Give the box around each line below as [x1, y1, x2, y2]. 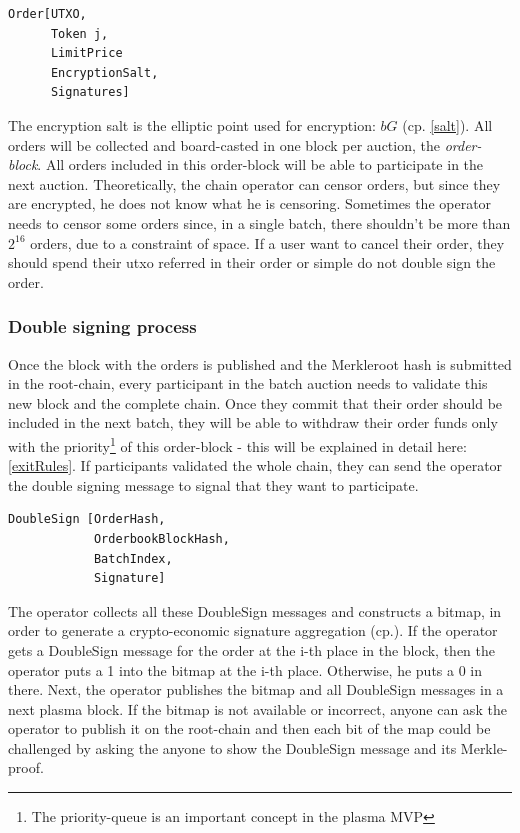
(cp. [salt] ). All [402, 114, 493, 135]
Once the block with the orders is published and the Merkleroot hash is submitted [8, 353, 512, 374]
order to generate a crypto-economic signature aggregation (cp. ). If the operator [8, 620, 498, 641]
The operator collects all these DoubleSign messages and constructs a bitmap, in [8, 600, 502, 621]
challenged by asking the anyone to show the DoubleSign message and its [8, 737, 457, 758]
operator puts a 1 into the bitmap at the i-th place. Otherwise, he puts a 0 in [8, 659, 483, 680]
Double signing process [8, 314, 197, 339]
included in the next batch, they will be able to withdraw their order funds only [8, 412, 498, 433]
